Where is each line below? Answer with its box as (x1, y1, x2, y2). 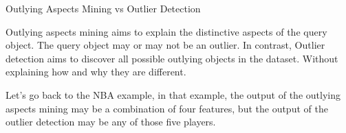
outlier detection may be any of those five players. (6, 114, 216, 129)
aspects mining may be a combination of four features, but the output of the (6, 101, 328, 115)
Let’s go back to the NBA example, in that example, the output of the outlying (6, 87, 340, 101)
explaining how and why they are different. (6, 64, 186, 79)
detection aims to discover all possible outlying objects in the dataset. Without (6, 51, 338, 65)
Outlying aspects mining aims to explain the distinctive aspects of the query (6, 24, 327, 38)
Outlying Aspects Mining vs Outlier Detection (6, 1, 201, 15)
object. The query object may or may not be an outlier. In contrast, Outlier (6, 38, 325, 52)
